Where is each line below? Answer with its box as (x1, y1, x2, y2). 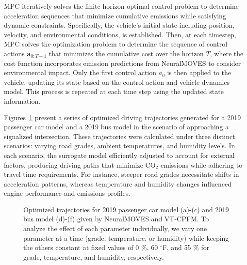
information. (4, 95, 41, 106)
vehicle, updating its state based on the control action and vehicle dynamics (4, 77, 230, 87)
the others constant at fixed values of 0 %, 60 (23, 242, 158, 252)
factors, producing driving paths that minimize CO (4, 159, 156, 170)
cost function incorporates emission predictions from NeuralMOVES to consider (4, 58, 241, 68)
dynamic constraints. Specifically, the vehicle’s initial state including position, (4, 20, 234, 30)
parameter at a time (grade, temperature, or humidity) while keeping (23, 233, 229, 243)
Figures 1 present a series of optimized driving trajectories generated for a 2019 (4, 112, 241, 122)
